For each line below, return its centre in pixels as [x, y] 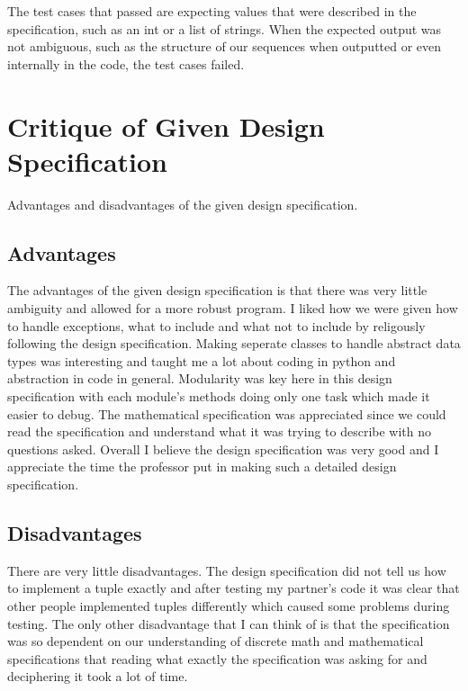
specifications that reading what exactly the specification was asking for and [217, 658]
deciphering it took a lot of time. [98, 676]
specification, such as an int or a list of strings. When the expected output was [225, 28]
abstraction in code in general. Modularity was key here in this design [200, 378]
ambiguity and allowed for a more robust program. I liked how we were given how [233, 308]
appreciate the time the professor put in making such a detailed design [202, 467]
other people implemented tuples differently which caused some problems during [229, 606]
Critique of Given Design [166, 126]
